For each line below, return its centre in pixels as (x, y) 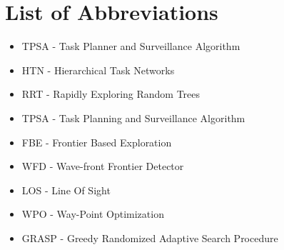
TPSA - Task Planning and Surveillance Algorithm (133, 117)
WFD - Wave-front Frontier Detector (103, 166)
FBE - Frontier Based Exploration (97, 142)
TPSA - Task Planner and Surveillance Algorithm (131, 46)
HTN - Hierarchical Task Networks (98, 70)
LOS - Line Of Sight (66, 190)
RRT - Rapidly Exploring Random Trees (111, 94)
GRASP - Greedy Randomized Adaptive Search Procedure (150, 237)
